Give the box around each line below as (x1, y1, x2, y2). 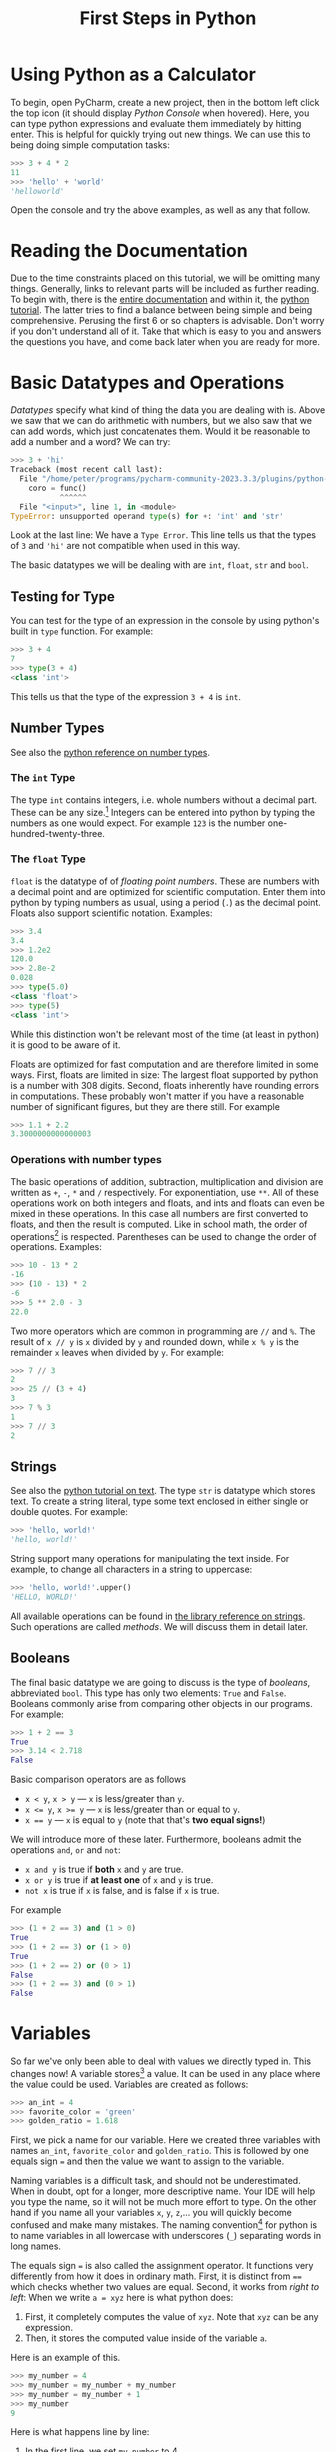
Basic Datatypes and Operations (10, 371, 285, 394)
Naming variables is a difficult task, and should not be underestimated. (10, 2175, 302, 2187)
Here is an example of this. (10, 2352, 121, 2364)
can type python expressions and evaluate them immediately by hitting (10, 117, 302, 129)
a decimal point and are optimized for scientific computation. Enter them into (10, 885, 326, 897)
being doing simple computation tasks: (10, 138, 170, 151)
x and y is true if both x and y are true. (24, 1863, 184, 1876)
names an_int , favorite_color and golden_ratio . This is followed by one (10, 2145, 310, 2157)
